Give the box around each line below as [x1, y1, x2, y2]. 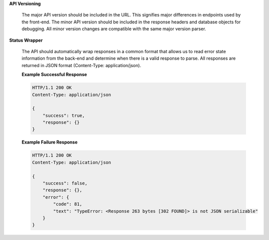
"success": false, [42, 180, 88, 186]
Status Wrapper [9, 37, 43, 43]
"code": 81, [53, 201, 82, 207]
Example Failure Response [21, 139, 78, 145]
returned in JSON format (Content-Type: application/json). [21, 62, 141, 68]
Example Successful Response [21, 72, 87, 78]
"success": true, [42, 112, 85, 118]
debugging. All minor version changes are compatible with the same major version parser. [21, 26, 206, 32]
